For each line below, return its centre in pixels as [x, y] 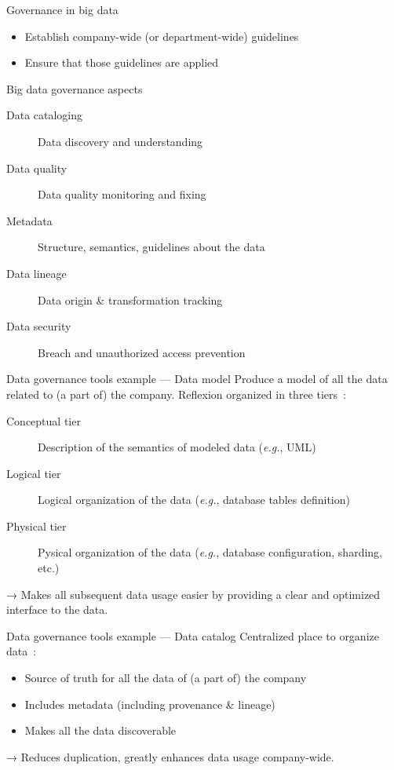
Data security [39, 326]
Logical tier [34, 473]
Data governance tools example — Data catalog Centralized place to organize [193, 635]
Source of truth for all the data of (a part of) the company [166, 678]
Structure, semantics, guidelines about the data [151, 247]
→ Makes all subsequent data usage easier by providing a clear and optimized [193, 594]
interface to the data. [57, 609]
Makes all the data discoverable [100, 730]
